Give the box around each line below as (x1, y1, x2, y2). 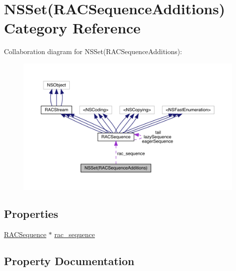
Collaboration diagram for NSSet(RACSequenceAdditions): (4, 46, 182, 57)
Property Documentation (4, 253, 135, 268)
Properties (4, 206, 59, 221)
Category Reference (4, 18, 141, 38)
